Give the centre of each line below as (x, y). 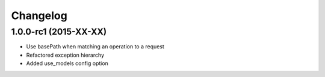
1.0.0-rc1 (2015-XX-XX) (59, 32)
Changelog (39, 16)
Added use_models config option (67, 63)
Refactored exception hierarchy (65, 55)
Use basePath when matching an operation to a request (95, 47)
